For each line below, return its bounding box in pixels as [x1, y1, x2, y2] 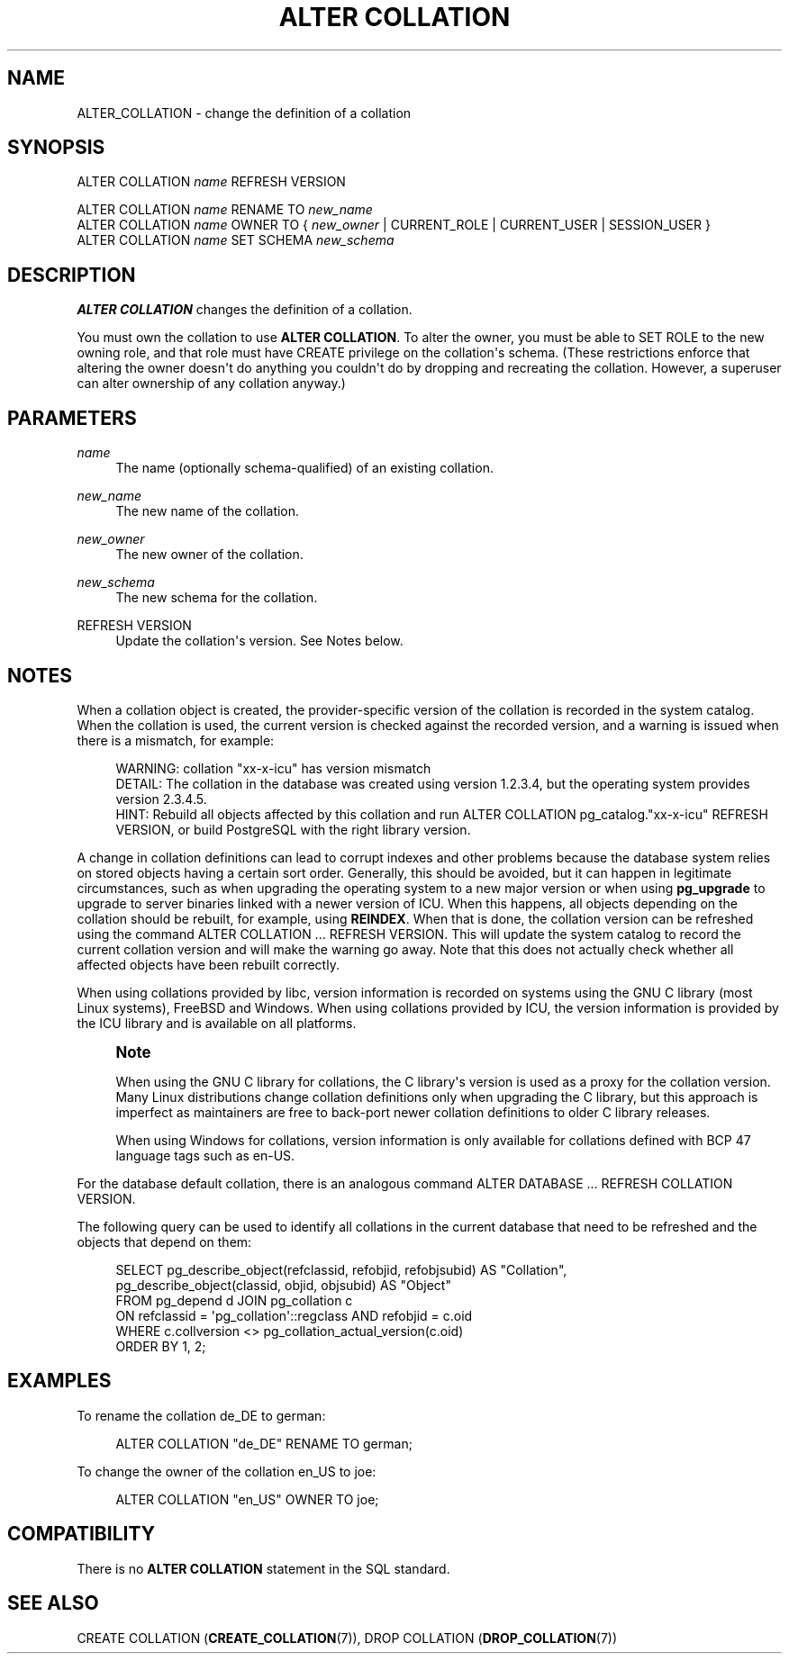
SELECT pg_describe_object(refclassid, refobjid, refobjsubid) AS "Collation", [115, 1261, 567, 1277]
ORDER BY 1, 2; [115, 1338, 206, 1354]
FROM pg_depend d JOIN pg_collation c [115, 1292, 353, 1308]
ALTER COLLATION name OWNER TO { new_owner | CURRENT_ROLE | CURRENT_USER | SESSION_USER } [77, 217, 711, 233]
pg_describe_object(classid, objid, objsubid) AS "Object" [115, 1277, 451, 1293]
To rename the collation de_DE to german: [77, 1407, 326, 1423]
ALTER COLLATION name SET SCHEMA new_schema [77, 232, 394, 248]
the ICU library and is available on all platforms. [77, 1015, 357, 1031]
